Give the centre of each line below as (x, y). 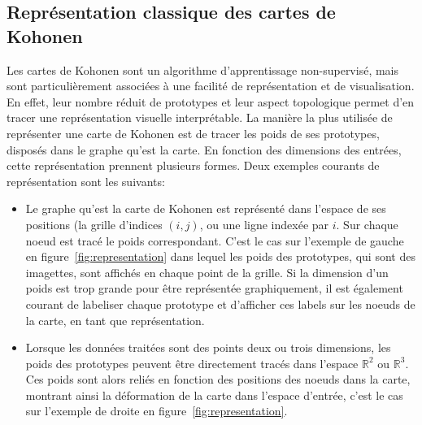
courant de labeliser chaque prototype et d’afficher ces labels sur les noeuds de (220, 304)
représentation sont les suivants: (86, 181)
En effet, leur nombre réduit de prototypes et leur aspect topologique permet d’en (211, 101)
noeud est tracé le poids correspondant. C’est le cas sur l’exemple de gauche (215, 240)
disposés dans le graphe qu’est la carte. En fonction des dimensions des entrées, (204, 149)
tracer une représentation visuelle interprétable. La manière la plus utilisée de (200, 117)
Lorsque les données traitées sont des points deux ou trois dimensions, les (208, 347)
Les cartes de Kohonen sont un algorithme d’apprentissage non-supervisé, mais (203, 69)
